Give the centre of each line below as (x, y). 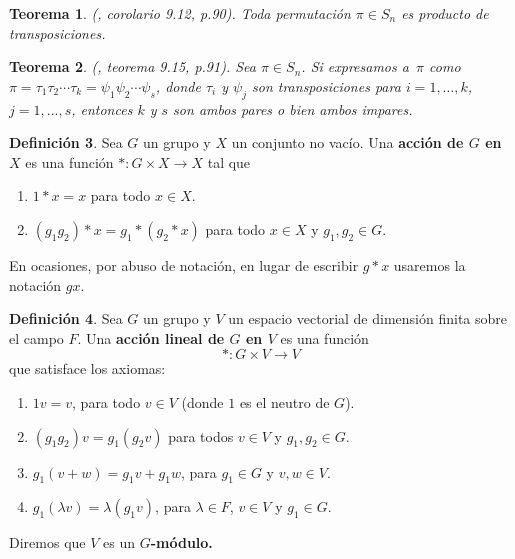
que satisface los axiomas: (87, 368)
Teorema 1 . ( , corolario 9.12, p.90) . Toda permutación (180, 13)
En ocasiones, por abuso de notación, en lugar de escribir (184, 264)
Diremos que (47, 542)
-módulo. (181, 542)
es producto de (445, 13)
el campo (36, 337)
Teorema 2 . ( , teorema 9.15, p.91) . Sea (132, 66)
